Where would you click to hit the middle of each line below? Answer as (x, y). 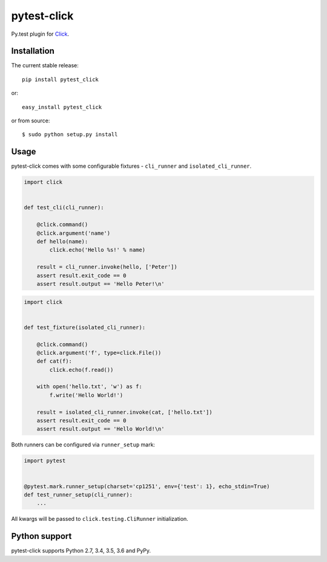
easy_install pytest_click (62, 107)
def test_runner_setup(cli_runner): (78, 494)
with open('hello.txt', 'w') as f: (89, 387)
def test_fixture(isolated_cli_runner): (84, 327)
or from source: (31, 121)
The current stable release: (45, 65)
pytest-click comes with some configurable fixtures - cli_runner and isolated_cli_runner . (131, 166)
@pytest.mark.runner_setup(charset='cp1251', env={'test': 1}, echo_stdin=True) (147, 486)
